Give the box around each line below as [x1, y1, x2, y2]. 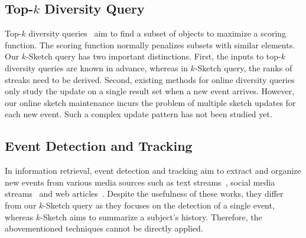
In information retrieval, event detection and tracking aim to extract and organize [5, 164, 301, 177]
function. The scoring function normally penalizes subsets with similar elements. [5, 38, 295, 51]
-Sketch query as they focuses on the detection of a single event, [43, 199, 275, 211]
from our [5, 199, 37, 211]
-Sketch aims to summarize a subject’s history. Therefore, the [40, 210, 262, 223]
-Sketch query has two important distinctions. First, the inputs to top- [26, 50, 281, 62]
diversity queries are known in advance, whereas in [5, 61, 188, 74]
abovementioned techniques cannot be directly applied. [5, 222, 203, 234]
